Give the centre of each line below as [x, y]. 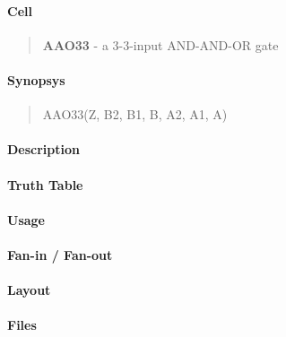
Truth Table [45, 184]
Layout [29, 290]
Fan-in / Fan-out [60, 254]
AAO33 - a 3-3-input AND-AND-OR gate [160, 44]
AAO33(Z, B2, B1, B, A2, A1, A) [135, 114]
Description [44, 149]
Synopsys [36, 79]
